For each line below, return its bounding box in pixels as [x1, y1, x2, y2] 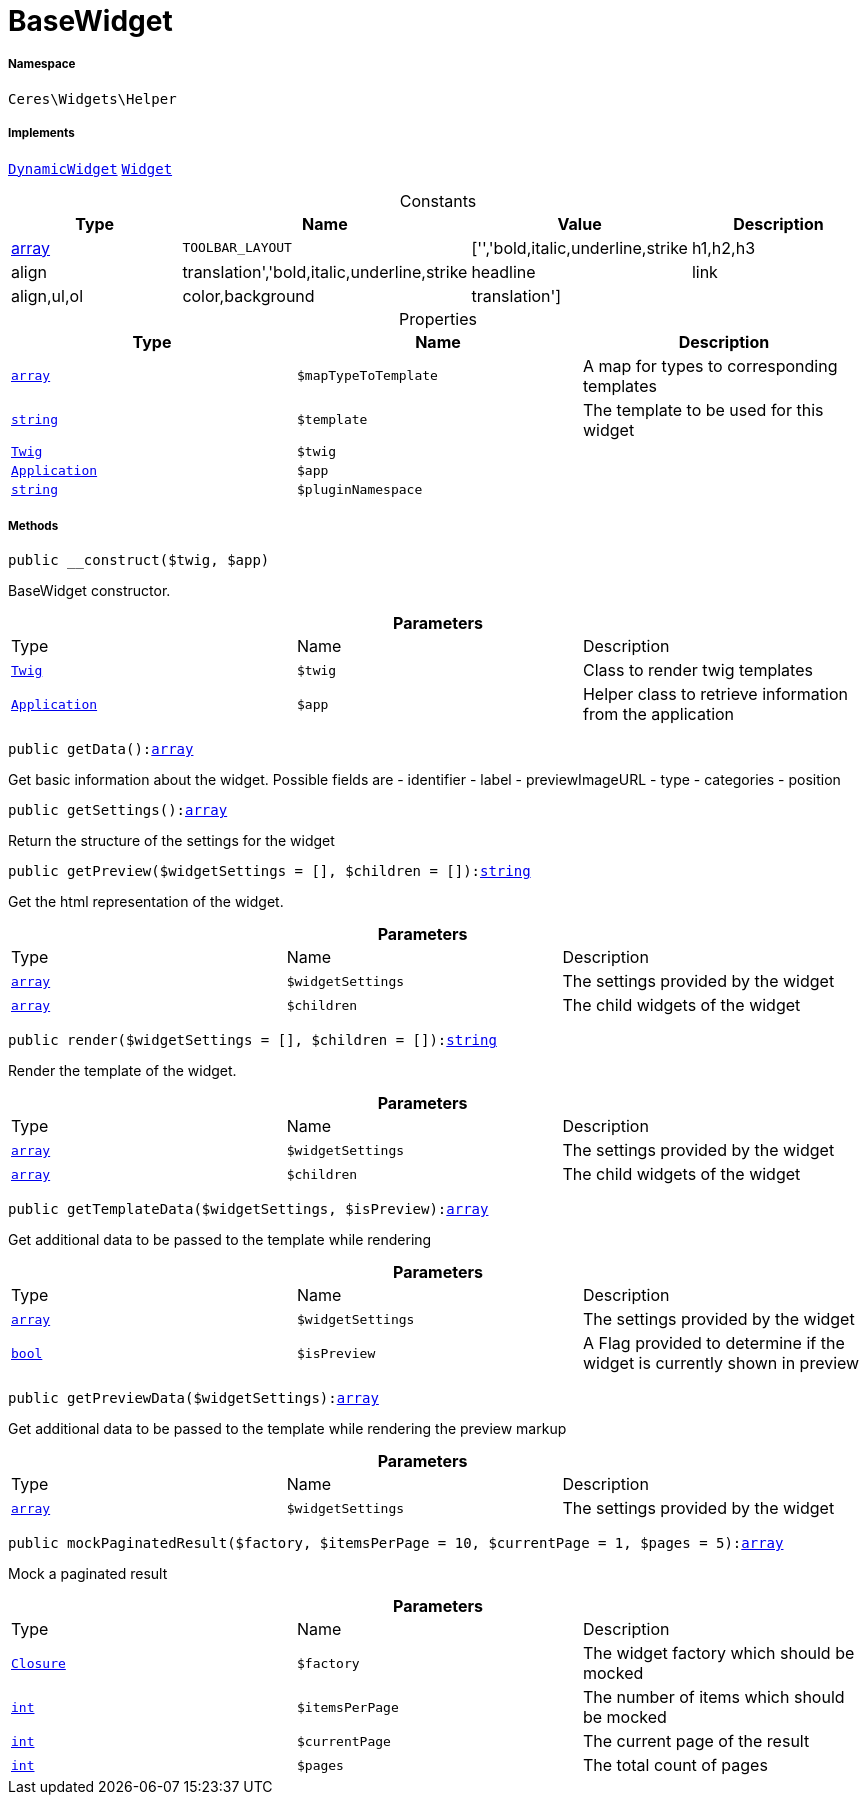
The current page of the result [582, 1731, 810, 1752]
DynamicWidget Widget [8, 160, 173, 177]
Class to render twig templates [582, 660, 813, 681]
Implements [8, 126, 75, 141]
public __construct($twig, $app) [8, 552, 270, 569]
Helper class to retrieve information [582, 684, 848, 705]
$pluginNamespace [296, 481, 423, 497]
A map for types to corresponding [582, 355, 838, 376]
